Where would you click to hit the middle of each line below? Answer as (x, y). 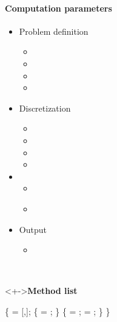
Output (33, 229)
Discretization (45, 108)
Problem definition (54, 31)
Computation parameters (59, 8)
